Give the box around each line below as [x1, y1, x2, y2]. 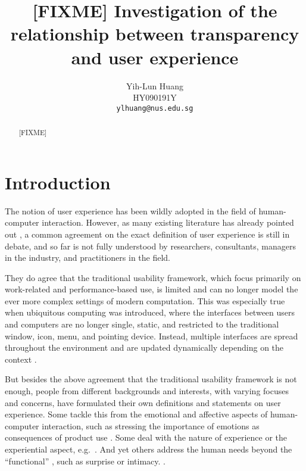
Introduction [5, 170, 111, 194]
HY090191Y [133, 91, 177, 104]
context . [5, 353, 37, 365]
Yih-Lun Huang [126, 79, 183, 92]
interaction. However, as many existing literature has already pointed [42, 216, 294, 229]
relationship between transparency [10, 21, 299, 46]
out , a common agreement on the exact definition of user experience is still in [5, 227, 290, 240]
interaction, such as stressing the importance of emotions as [42, 419, 260, 432]
